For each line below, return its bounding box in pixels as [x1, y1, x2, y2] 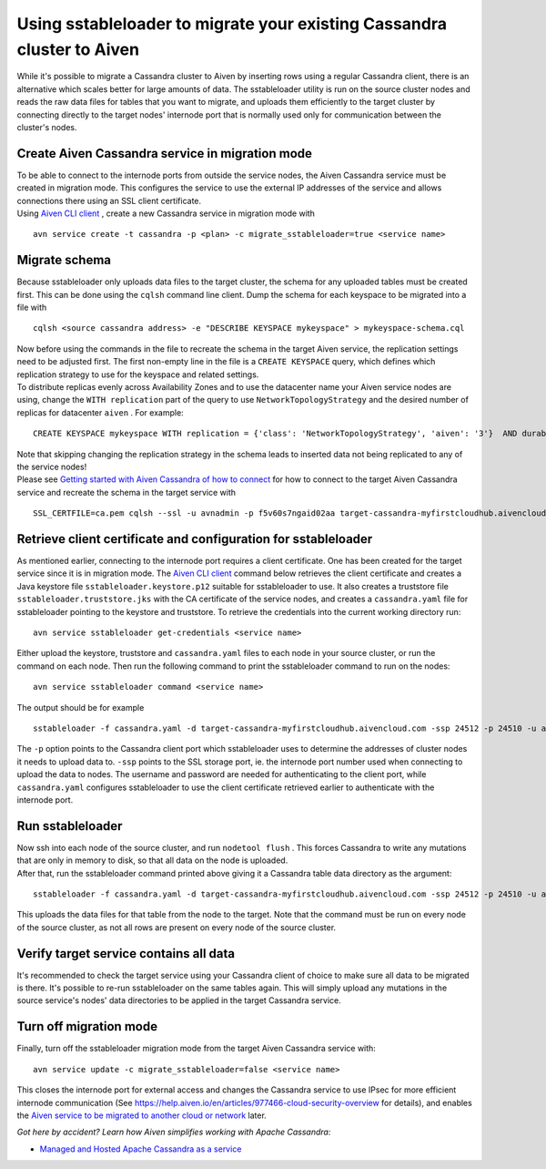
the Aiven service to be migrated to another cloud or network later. [16, 1110, 268, 1121]
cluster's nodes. [16, 121, 77, 132]
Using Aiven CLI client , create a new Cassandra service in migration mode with [16, 208, 316, 219]
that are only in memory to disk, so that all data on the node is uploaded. [16, 855, 288, 866]
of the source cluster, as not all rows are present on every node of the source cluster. [16, 921, 337, 933]
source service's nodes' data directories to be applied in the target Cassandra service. [16, 995, 341, 1006]
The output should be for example [16, 702, 145, 713]
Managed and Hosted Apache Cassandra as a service [39, 1143, 242, 1154]
